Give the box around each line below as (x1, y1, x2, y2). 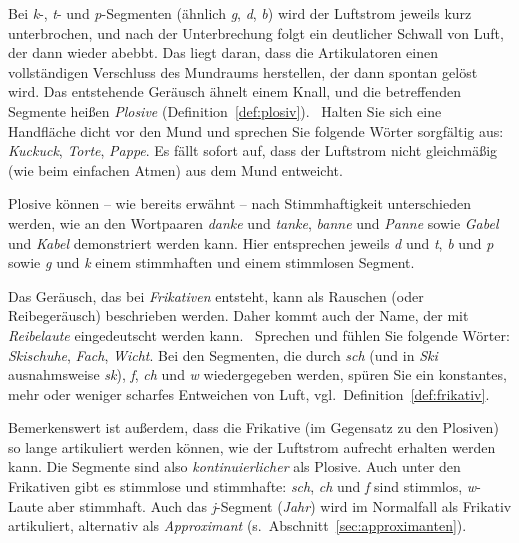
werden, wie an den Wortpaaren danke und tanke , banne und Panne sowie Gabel (8, 212, 499, 233)
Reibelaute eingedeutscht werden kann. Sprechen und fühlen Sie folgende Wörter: (8, 324, 510, 345)
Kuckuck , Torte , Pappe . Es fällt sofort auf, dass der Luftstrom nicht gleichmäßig (8, 140, 498, 161)
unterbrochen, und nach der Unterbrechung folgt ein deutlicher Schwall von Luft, (8, 22, 504, 43)
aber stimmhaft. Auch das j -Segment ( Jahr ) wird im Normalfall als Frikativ (47, 495, 512, 516)
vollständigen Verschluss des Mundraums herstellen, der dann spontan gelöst (8, 61, 478, 82)
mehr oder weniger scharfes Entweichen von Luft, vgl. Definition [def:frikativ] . (8, 383, 490, 404)
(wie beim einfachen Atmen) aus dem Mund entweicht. (8, 159, 343, 180)
